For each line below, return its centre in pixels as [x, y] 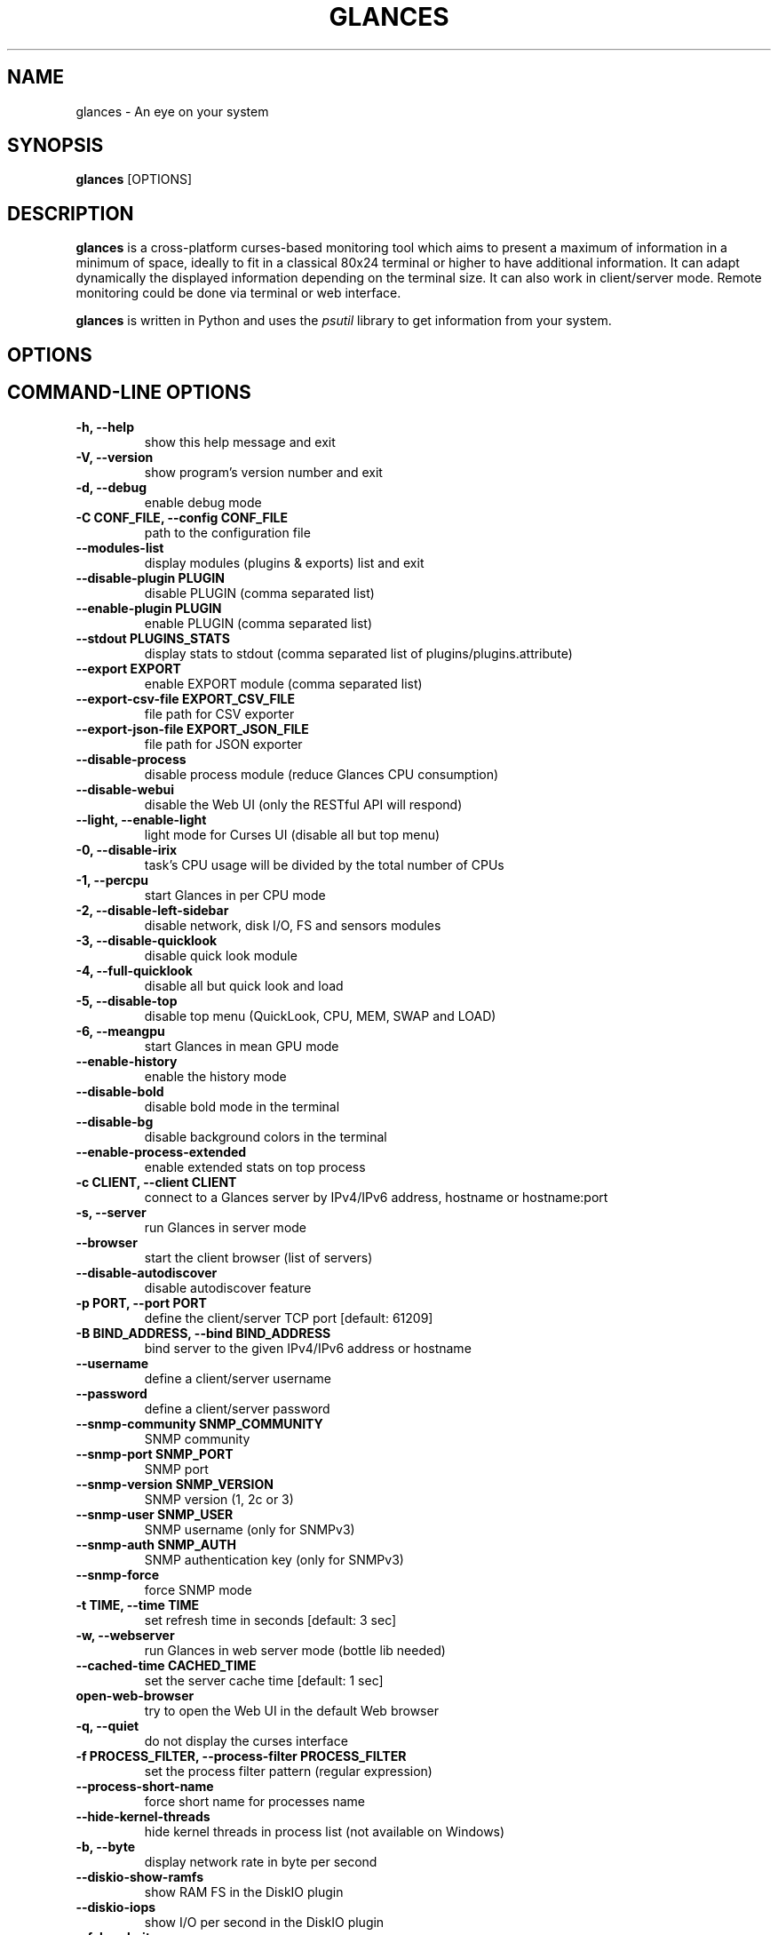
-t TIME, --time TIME [138, 1605]
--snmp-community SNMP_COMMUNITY [199, 1423]
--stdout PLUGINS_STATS [153, 638]
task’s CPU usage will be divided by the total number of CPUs [324, 864]
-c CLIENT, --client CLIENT [156, 1182]
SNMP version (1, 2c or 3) [219, 1499]
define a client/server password [237, 1408]
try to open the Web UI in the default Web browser [291, 1710]
